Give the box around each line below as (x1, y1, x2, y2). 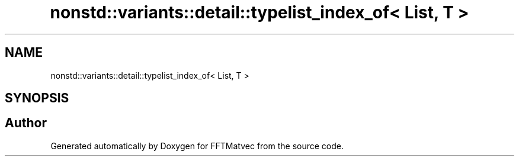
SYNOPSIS (5, 91, 69, 106)
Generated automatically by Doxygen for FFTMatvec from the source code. (50, 140, 344, 151)
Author (5, 115, 47, 131)
